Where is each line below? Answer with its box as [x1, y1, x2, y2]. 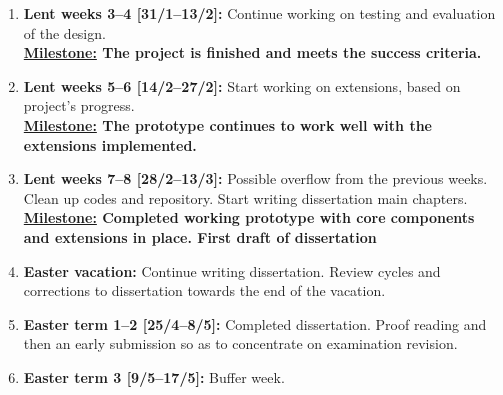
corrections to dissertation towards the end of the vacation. [23, 280, 386, 301]
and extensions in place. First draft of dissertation [23, 226, 377, 247]
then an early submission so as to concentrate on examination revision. [23, 333, 458, 354]
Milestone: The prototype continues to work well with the [23, 114, 432, 135]
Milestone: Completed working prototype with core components [23, 207, 475, 228]
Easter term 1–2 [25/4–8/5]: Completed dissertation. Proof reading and [23, 313, 487, 334]
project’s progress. [23, 95, 135, 116]
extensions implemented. [23, 134, 197, 155]
